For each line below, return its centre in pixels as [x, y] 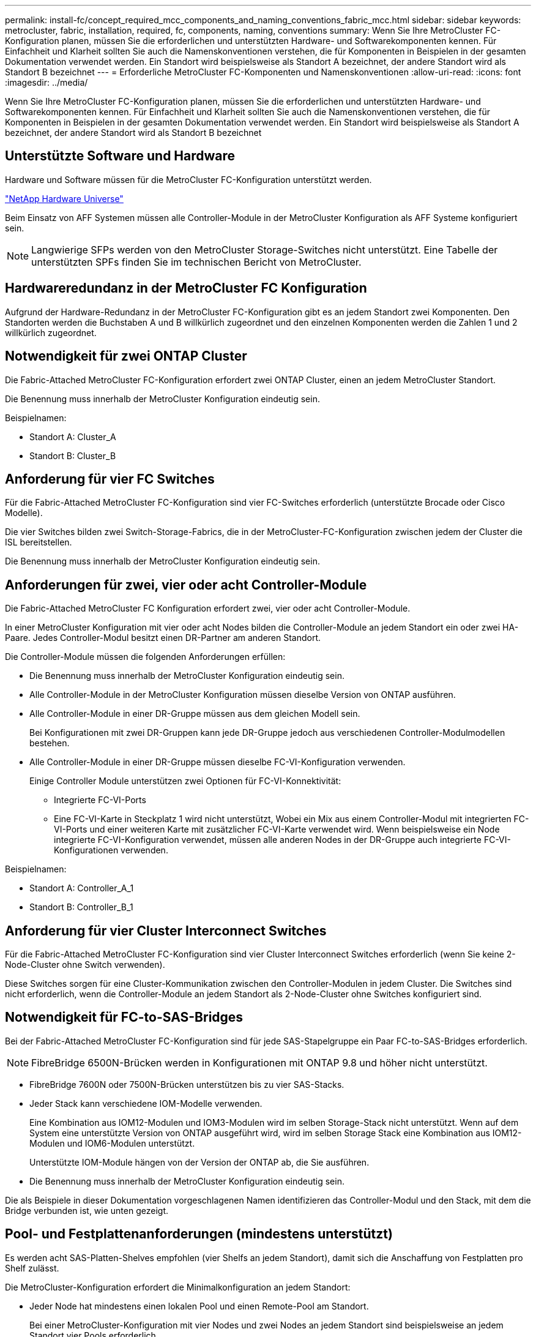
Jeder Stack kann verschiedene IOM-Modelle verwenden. [146, 1103]
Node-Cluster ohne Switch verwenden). [85, 965]
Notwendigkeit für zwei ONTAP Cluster [126, 356]
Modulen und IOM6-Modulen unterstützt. [112, 1143]
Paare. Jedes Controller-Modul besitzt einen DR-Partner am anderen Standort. [163, 638]
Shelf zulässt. [32, 1268]
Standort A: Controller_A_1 [82, 888]
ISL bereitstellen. [39, 542]
